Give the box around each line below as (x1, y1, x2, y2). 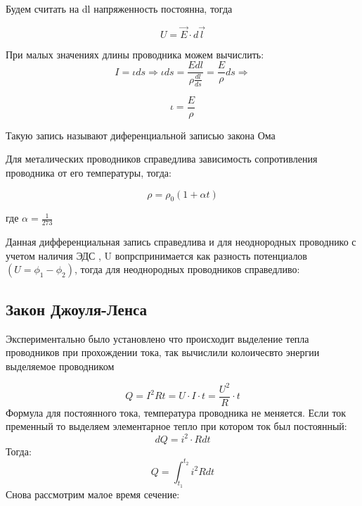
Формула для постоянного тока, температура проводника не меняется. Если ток (6, 405, 347, 419)
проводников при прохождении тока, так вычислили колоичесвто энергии (6, 345, 320, 360)
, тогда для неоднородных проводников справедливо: (74, 262, 300, 277)
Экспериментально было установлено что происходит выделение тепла (6, 331, 309, 346)
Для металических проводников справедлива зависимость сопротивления (6, 151, 318, 166)
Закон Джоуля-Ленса (6, 298, 148, 320)
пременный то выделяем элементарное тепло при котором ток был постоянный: (6, 419, 347, 434)
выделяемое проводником (6, 358, 115, 373)
